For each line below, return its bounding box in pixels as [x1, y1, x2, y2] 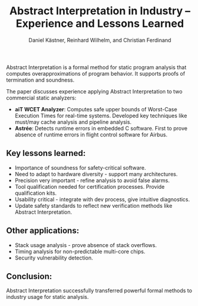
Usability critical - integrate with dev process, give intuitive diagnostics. [14, 195, 190, 203]
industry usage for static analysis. [6, 293, 89, 301]
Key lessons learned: [6, 148, 86, 158]
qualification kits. [14, 189, 57, 196]
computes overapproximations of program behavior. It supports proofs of [6, 70, 186, 77]
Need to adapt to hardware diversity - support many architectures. [14, 170, 178, 177]
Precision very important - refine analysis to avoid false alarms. [14, 177, 170, 184]
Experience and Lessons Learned [15, 17, 184, 30]
